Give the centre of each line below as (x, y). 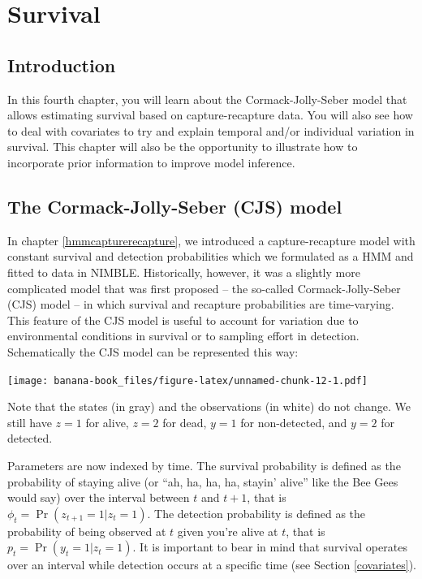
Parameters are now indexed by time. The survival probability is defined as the (204, 465)
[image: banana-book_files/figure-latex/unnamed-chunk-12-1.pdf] (187, 380)
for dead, (185, 422)
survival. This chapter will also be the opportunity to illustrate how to (183, 147)
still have (30, 422)
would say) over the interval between (99, 497)
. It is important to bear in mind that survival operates (270, 547)
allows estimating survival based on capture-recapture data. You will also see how (210, 115)
